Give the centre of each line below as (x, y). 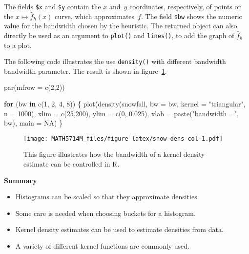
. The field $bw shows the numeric (191, 16)
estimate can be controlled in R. (72, 164)
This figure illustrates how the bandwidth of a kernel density (114, 154)
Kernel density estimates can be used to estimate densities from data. (119, 229)
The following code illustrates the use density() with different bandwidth (115, 61)
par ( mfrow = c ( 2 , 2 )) (34, 87)
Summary (21, 180)
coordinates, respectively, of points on (186, 6)
